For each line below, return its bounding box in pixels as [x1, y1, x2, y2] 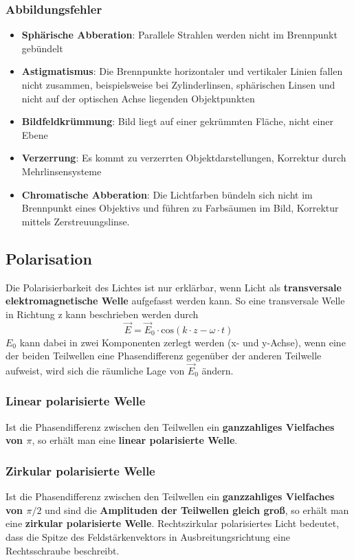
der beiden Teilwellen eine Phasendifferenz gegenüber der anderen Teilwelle [5, 348, 322, 363]
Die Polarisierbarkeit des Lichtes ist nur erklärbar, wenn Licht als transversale [5, 280, 342, 294]
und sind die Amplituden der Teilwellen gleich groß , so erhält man [45, 502, 349, 517]
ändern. [201, 363, 234, 377]
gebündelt [21, 41, 63, 55]
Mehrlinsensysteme [21, 164, 102, 178]
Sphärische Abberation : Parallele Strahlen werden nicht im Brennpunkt [21, 27, 338, 42]
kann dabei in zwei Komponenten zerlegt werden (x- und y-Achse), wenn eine [19, 335, 346, 349]
